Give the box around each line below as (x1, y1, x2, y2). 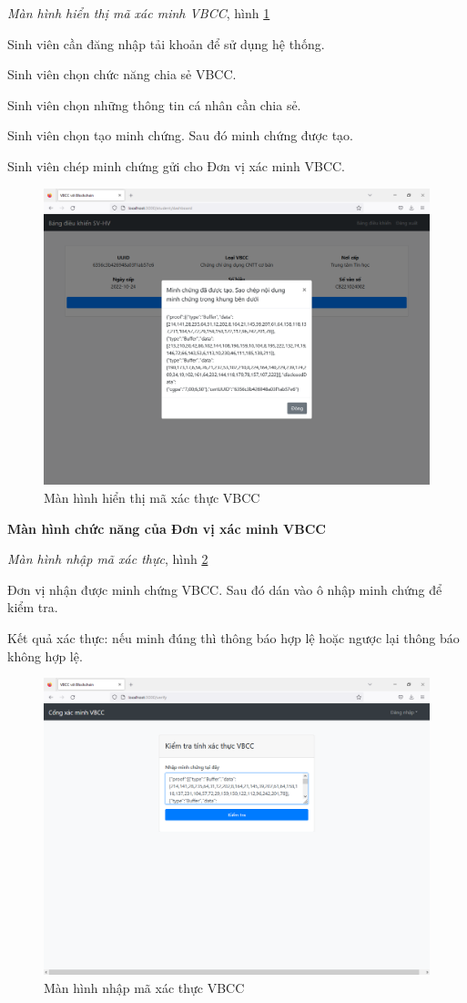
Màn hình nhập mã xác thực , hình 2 (7, 549, 208, 568)
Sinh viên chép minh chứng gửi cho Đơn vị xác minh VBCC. (7, 156, 346, 175)
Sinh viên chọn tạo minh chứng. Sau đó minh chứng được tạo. (7, 126, 354, 145)
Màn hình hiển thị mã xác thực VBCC (44, 488, 260, 507)
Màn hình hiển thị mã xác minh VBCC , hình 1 (7, 4, 270, 22)
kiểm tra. (7, 598, 58, 617)
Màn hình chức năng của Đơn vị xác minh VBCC (7, 518, 326, 537)
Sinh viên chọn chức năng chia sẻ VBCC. (7, 65, 237, 84)
